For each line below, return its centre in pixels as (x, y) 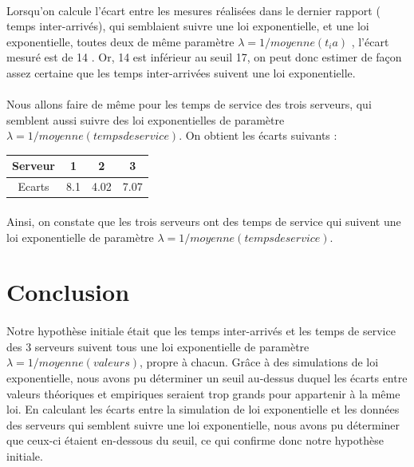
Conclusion (68, 292)
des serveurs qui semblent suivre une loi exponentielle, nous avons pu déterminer (203, 424)
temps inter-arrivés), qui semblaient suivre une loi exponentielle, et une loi (188, 26)
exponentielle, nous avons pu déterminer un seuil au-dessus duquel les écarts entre (207, 377)
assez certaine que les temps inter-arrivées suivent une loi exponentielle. (181, 72)
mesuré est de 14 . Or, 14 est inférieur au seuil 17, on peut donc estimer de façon (204, 57)
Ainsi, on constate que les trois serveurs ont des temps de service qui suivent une (204, 221)
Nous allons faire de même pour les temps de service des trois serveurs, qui (189, 104)
